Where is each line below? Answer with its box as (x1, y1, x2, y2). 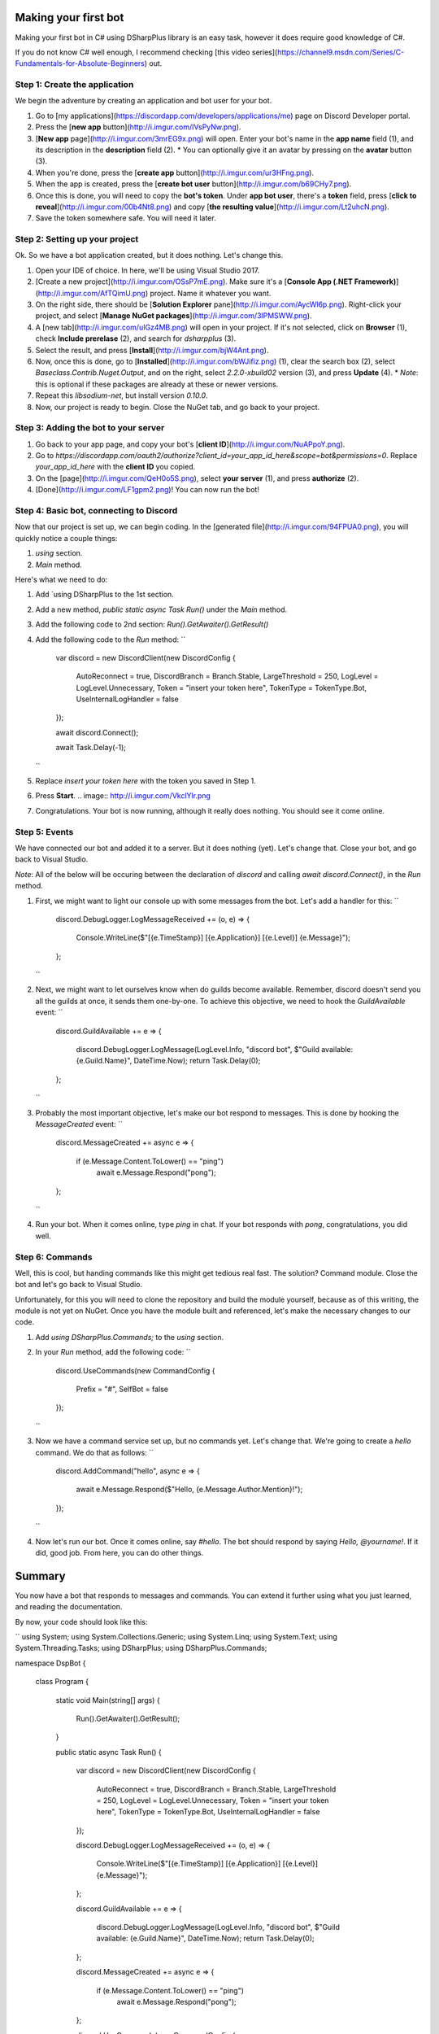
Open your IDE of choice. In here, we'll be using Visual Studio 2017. (35, 265, 260, 275)
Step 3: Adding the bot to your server (15, 422, 165, 434)
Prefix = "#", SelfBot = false (76, 1384, 168, 1394)
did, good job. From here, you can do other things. (35, 1547, 204, 1557)
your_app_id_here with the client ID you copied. (35, 462, 196, 472)
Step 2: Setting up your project (15, 234, 139, 245)
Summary (15, 1569, 66, 1582)
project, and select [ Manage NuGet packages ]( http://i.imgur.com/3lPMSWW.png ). (35, 311, 312, 321)
